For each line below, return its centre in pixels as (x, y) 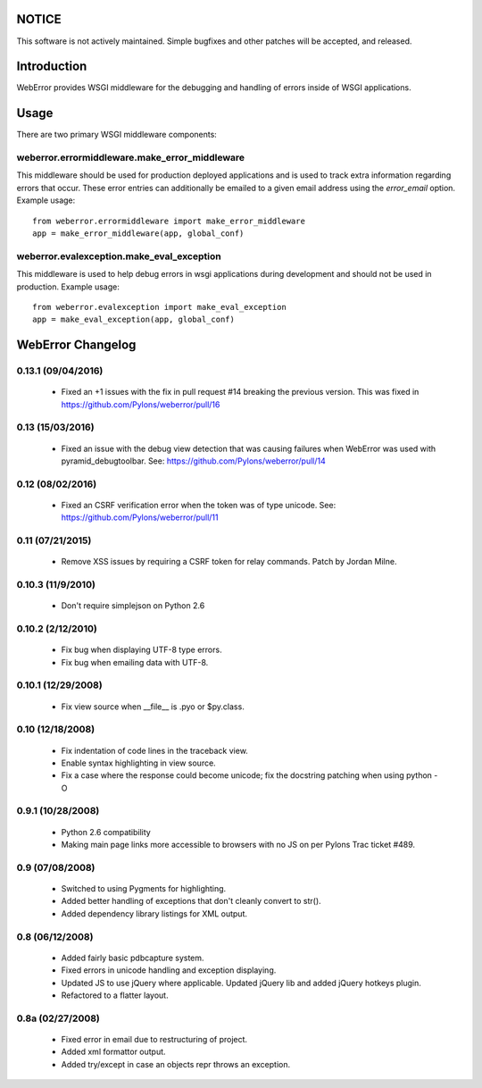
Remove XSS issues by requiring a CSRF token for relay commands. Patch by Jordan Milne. (229, 562)
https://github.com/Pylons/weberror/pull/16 (141, 404)
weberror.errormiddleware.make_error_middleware (131, 158)
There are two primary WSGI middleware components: (117, 135)
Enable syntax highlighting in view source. (138, 763)
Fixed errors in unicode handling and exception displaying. (169, 970)
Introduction (52, 67)
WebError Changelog (76, 345)
